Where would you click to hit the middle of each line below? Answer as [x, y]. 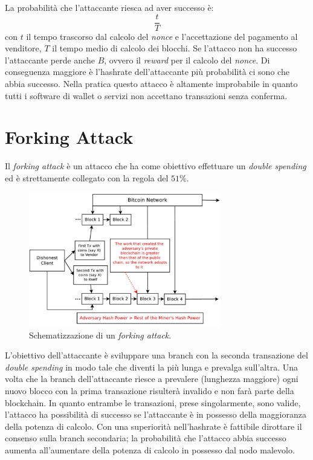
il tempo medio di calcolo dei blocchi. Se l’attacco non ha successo [175, 48]
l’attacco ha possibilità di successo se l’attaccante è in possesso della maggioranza [156, 414]
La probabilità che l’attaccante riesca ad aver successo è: [109, 7]
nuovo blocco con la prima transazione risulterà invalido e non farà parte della [150, 390]
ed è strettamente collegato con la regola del [87, 177]
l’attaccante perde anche [50, 60]
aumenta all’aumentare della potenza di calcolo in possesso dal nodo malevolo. [150, 449]
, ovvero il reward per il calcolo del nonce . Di [187, 60]
